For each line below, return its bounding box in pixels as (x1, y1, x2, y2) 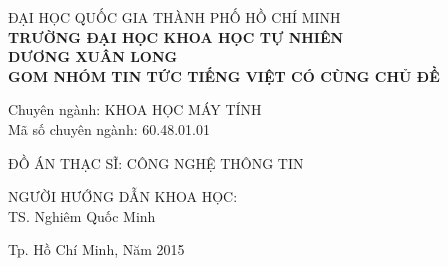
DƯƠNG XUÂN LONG (8, 46, 178, 67)
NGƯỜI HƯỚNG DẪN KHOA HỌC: (8, 186, 238, 207)
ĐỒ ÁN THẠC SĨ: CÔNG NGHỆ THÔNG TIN (8, 152, 304, 173)
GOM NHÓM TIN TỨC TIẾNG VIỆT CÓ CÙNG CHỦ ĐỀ (8, 65, 440, 86)
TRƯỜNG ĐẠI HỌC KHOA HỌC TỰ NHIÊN (8, 26, 344, 47)
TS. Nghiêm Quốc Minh (8, 205, 156, 226)
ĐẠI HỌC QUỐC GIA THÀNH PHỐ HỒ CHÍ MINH (8, 7, 341, 27)
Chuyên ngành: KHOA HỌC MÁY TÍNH (8, 99, 262, 120)
